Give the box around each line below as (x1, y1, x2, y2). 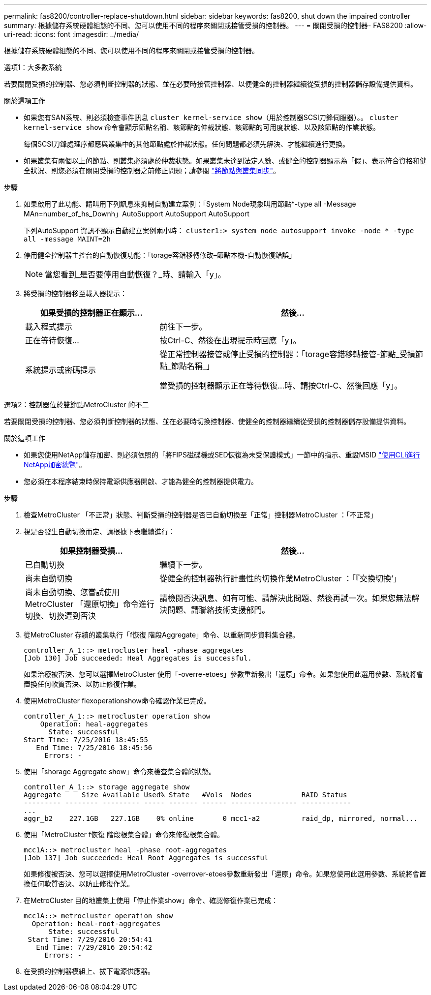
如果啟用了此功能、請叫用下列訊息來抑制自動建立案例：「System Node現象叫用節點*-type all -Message (24, 200, 356, 208)
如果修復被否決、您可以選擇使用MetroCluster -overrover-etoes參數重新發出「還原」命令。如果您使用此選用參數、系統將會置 (24, 870, 427, 878)
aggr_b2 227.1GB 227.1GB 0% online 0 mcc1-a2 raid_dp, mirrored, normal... (24, 814, 418, 822)
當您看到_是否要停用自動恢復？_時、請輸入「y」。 (45, 270, 226, 279)
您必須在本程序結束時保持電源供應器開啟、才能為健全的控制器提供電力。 (24, 477, 258, 485)
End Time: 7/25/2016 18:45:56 (36, 744, 153, 752)
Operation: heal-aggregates (40, 720, 148, 728)
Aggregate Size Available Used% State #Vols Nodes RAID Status (24, 791, 347, 799)
